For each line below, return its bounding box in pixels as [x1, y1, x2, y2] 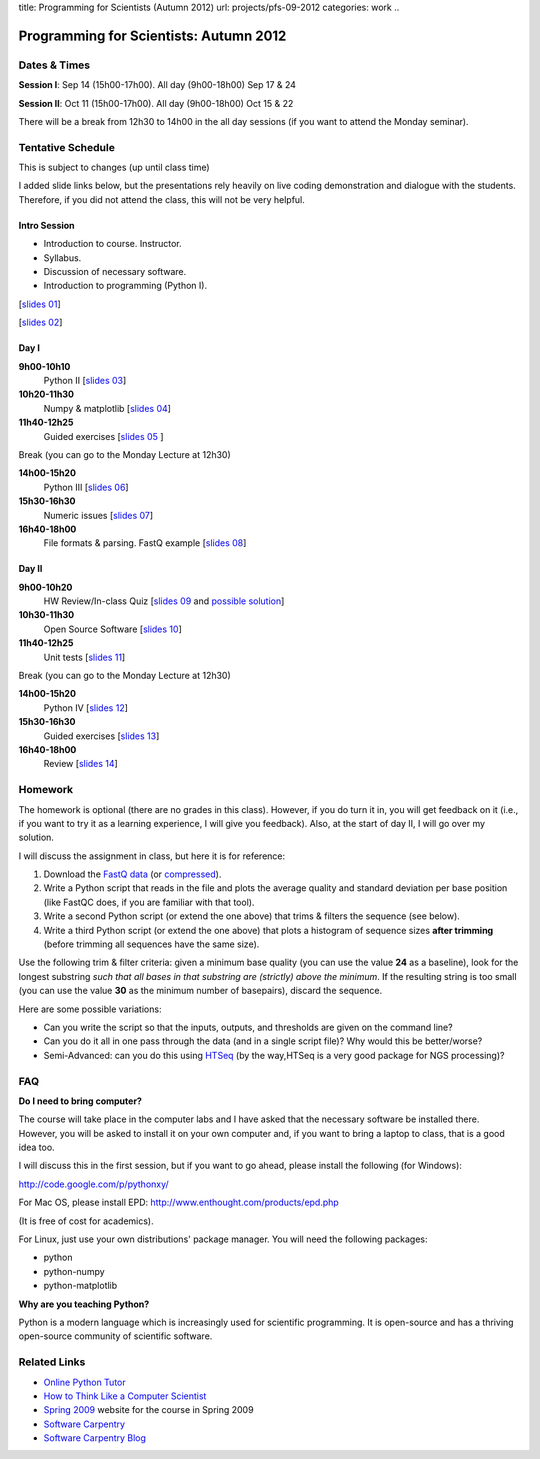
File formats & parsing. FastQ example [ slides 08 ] [43, 537, 247, 549]
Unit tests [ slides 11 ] [43, 651, 126, 663]
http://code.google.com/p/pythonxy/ [18, 1178, 169, 1190]
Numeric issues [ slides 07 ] [43, 509, 154, 521]
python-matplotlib [43, 1280, 118, 1292]
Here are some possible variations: [18, 1003, 162, 1015]
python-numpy [43, 1265, 105, 1277]
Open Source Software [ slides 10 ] [43, 623, 182, 635]
